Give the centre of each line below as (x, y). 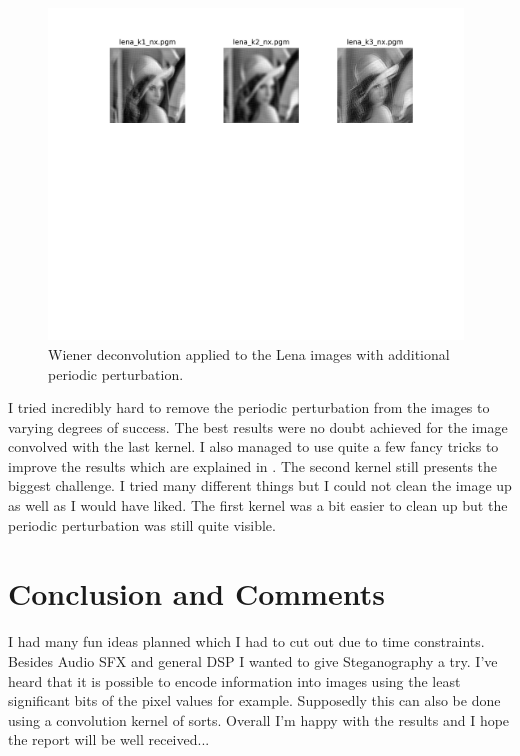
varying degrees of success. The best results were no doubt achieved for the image (258, 426)
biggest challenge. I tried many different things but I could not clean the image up (260, 485)
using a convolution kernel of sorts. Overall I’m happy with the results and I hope (259, 719)
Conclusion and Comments (196, 593)
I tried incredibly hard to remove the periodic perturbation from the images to (249, 407)
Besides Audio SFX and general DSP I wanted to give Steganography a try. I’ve (253, 660)
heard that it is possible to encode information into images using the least (234, 680)
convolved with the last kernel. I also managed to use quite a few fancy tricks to (253, 446)
